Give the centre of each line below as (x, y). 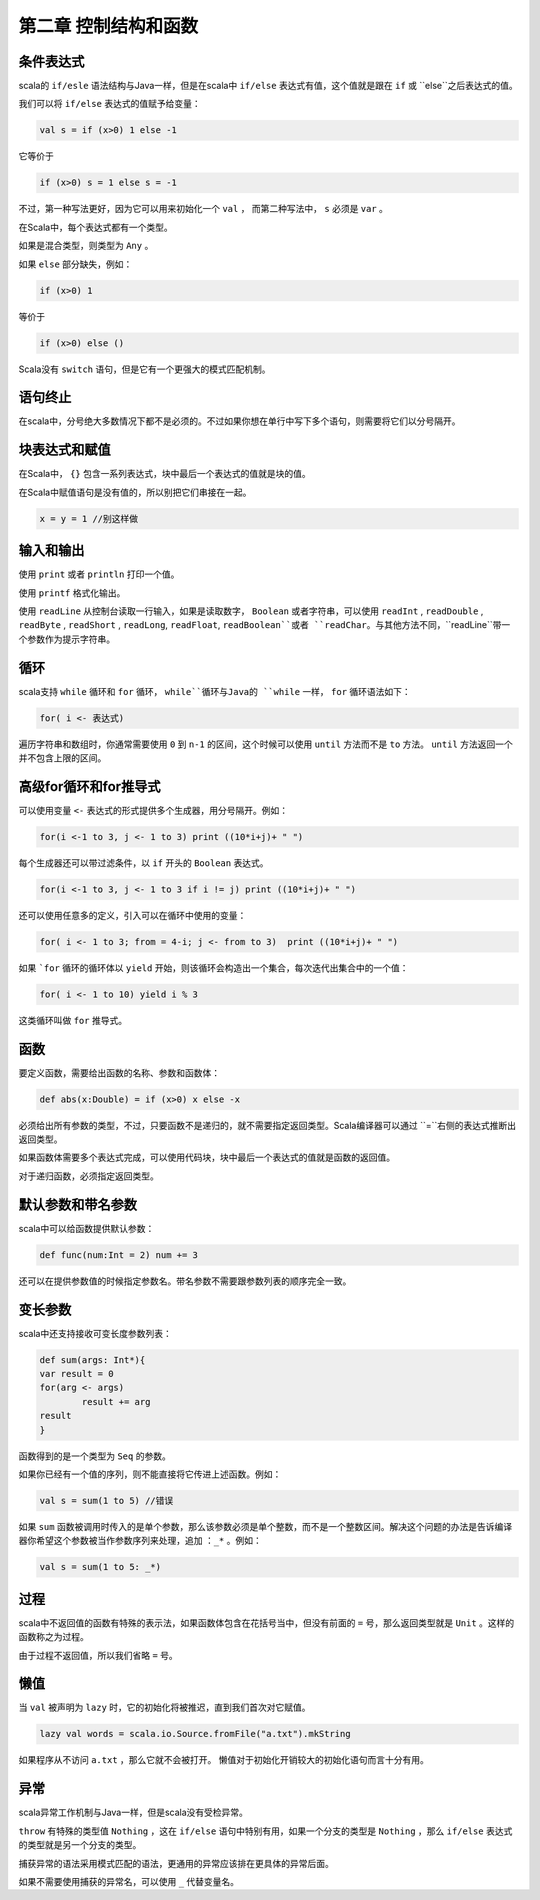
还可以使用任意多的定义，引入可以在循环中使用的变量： (132, 915)
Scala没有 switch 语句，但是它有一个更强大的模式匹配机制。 (144, 369)
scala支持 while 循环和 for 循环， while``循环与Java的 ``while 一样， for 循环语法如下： (215, 691)
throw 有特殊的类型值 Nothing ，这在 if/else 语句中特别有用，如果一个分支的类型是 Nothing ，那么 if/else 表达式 (265, 1831)
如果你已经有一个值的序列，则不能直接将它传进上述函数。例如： (150, 1474)
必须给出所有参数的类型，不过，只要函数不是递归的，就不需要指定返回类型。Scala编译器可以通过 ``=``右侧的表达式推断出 (267, 1125)
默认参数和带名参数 (77, 1204)
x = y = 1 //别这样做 (89, 518)
